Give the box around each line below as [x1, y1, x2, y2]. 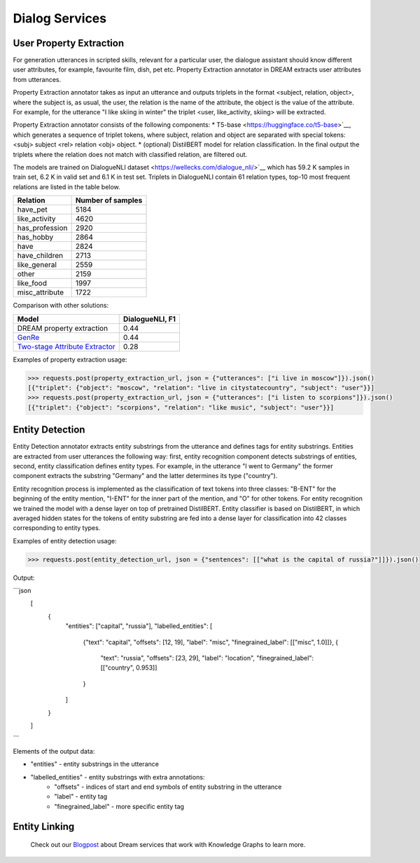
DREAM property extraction [17, 323, 108, 333]
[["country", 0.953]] [100, 663, 157, 672]
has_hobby [17, 232, 54, 242]
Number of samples [75, 196, 143, 205]
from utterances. [13, 75, 62, 83]
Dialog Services [13, 11, 107, 26]
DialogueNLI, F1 [122, 314, 176, 324]
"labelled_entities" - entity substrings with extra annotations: [30, 773, 205, 781]
